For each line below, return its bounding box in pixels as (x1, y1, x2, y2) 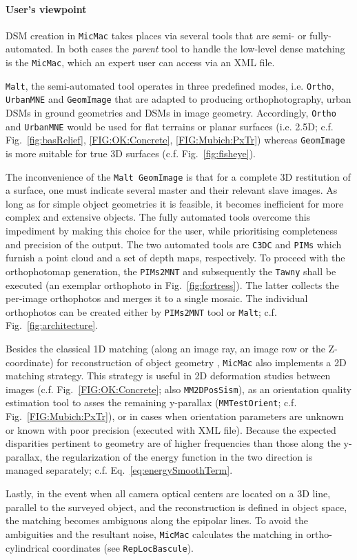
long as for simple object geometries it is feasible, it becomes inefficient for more (6, 196, 344, 210)
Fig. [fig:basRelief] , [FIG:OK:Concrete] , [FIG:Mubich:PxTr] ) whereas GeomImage (6, 132, 345, 147)
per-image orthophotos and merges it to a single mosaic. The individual (6, 291, 308, 306)
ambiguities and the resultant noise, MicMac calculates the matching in (6, 526, 303, 541)
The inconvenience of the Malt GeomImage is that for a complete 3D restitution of (6, 169, 351, 183)
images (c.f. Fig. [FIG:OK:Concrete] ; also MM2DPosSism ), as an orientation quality (6, 381, 351, 396)
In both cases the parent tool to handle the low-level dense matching (56, 41, 345, 56)
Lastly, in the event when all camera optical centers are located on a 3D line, (6, 486, 331, 501)
